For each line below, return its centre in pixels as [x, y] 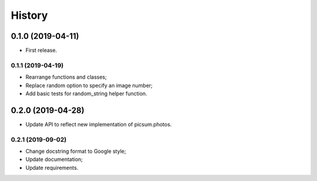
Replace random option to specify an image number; [89, 85]
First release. [41, 51]
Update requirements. [52, 167]
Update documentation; [54, 159]
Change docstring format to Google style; [76, 151]
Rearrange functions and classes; [66, 77]
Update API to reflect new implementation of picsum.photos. [99, 124]
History [29, 15]
